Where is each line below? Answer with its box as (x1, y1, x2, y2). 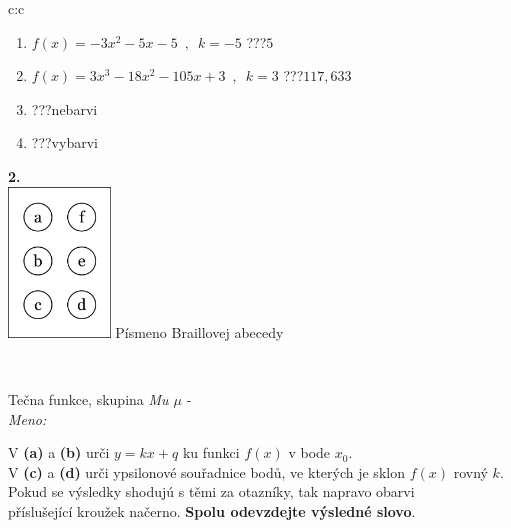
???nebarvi (31, 98, 98, 119)
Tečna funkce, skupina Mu (8, 388, 169, 409)
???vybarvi (31, 132, 98, 153)
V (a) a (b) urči (8, 442, 110, 463)
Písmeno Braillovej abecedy (115, 321, 284, 342)
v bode (288, 442, 331, 463)
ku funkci (182, 442, 240, 463)
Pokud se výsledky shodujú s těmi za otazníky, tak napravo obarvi (8, 481, 415, 502)
